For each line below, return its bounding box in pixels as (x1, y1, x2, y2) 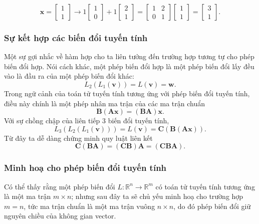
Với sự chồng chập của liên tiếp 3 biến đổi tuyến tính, (4, 115, 169, 126)
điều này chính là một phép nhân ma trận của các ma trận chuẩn (4, 98, 205, 108)
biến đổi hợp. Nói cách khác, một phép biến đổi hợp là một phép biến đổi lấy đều (4, 61, 254, 71)
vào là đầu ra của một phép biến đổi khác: (4, 71, 134, 81)
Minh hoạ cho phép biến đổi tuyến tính (4, 161, 167, 174)
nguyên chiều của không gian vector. (4, 210, 116, 221)
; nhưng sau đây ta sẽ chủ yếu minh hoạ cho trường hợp (71, 191, 243, 201)
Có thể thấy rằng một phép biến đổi (4, 181, 115, 191)
